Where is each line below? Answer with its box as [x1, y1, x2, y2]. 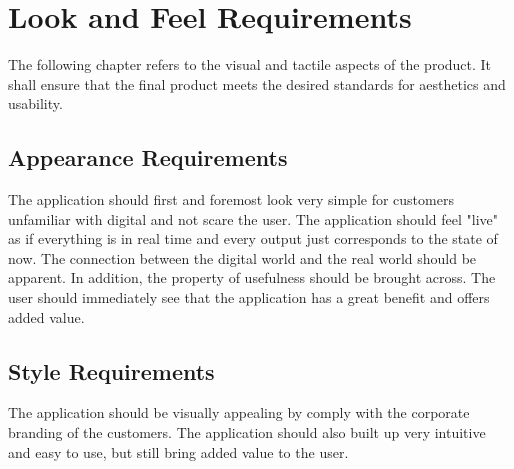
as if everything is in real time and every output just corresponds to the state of [8, 228, 498, 249]
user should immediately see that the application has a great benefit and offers [8, 287, 490, 308]
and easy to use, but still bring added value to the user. [8, 441, 349, 462]
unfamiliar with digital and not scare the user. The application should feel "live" [8, 208, 498, 229]
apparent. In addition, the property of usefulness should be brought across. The [8, 267, 496, 288]
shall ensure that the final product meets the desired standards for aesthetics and [8, 73, 506, 94]
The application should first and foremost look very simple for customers [8, 189, 454, 210]
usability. [8, 93, 63, 114]
